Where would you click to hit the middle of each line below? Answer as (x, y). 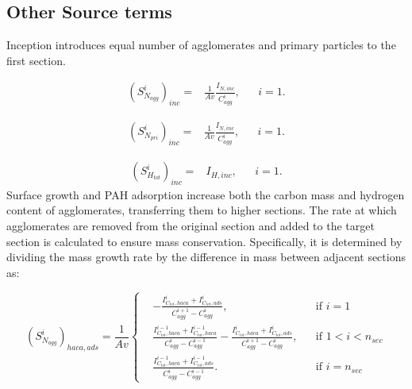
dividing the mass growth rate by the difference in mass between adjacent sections (206, 257)
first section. (36, 60)
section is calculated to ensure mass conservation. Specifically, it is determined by (204, 241)
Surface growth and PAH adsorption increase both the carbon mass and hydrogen (206, 194)
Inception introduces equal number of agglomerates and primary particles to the (201, 45)
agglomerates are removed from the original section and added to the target (191, 226)
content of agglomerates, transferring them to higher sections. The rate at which (202, 210)
